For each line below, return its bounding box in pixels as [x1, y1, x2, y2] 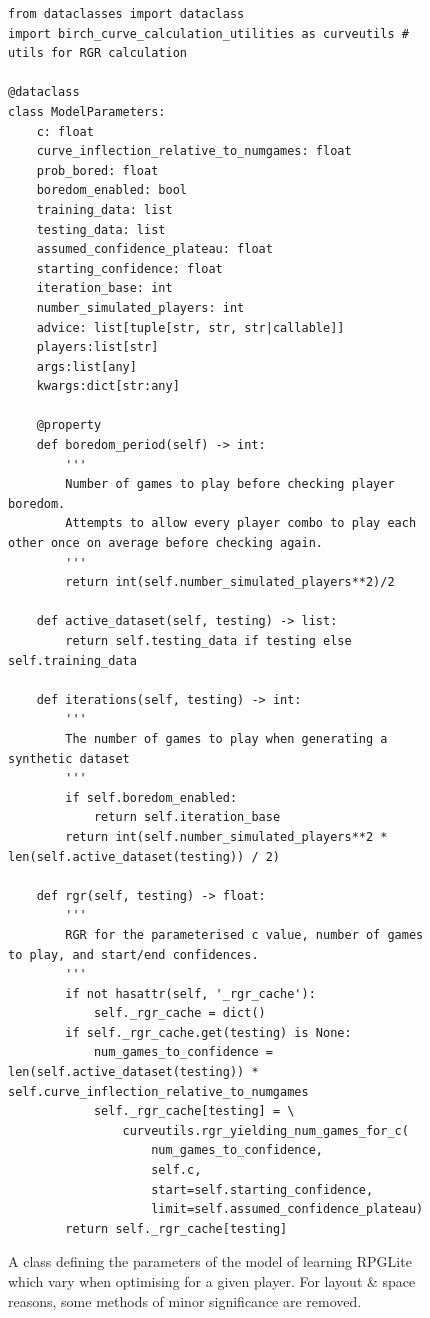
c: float [36, 124, 94, 139]
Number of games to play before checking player [65, 477, 395, 492]
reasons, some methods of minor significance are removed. [8, 1290, 362, 1311]
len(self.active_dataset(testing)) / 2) [8, 849, 281, 864]
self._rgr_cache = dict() [93, 1006, 266, 1021]
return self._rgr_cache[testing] [65, 1221, 288, 1236]
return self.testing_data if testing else [65, 634, 352, 648]
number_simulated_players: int [36, 300, 245, 315]
